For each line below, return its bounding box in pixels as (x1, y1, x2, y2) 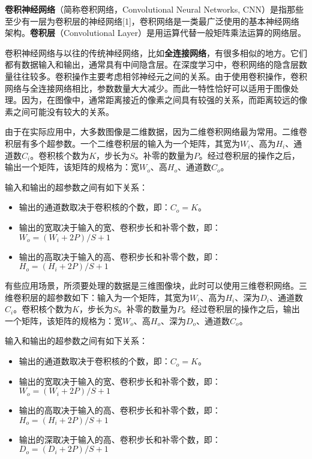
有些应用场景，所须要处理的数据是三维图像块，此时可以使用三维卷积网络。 (5, 279, 299, 292)
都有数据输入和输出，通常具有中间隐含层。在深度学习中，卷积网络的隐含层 (5, 58, 299, 71)
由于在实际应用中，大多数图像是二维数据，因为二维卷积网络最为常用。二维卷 (5, 125, 307, 138)
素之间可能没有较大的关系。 (5, 105, 114, 117)
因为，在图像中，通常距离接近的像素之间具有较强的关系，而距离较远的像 (21, 93, 307, 106)
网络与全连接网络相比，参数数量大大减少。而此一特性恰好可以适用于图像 (5, 81, 290, 94)
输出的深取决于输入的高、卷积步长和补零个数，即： (19, 433, 221, 445)
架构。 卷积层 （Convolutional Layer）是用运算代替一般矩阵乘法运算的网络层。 (5, 26, 306, 39)
